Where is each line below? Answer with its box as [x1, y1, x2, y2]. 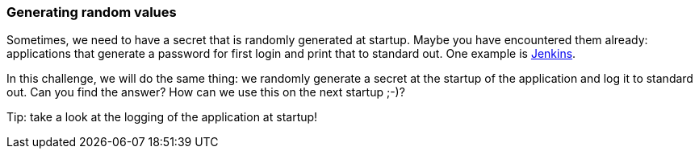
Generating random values [6, 4, 177, 20]
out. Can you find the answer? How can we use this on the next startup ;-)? [6, 85, 405, 100]
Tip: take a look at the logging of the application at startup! [6, 110, 318, 124]
